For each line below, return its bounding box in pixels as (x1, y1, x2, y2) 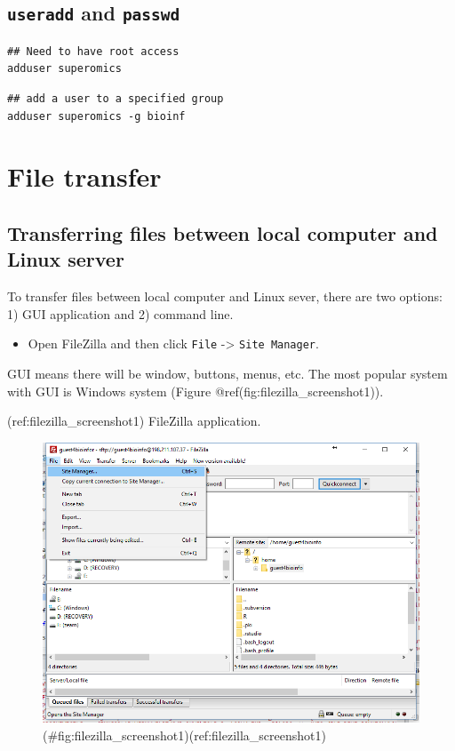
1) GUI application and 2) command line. (7, 304, 234, 323)
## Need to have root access (7, 44, 180, 58)
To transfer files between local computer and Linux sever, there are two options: (7, 287, 443, 306)
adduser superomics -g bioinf (7, 109, 186, 123)
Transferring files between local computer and (7, 219, 438, 246)
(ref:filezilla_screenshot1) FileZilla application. (7, 411, 261, 430)
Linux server (7, 245, 124, 273)
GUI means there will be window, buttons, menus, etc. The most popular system (7, 364, 448, 382)
